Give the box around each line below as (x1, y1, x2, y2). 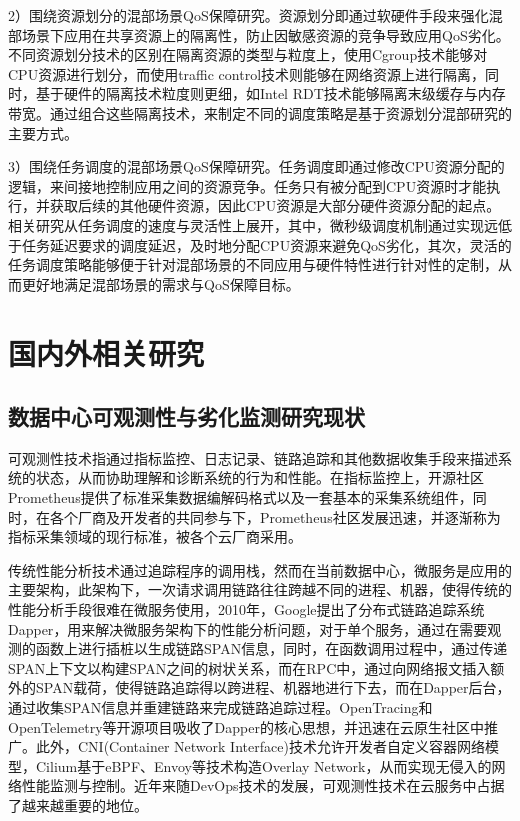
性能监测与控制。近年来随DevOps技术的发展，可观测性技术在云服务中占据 (21, 775, 505, 796)
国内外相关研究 (8, 332, 205, 373)
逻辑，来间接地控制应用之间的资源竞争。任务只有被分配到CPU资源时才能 (8, 175, 487, 196)
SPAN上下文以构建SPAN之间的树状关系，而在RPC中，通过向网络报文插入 (8, 657, 491, 678)
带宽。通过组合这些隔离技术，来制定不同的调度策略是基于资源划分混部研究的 (8, 102, 512, 123)
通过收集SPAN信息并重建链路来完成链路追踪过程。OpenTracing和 (8, 697, 433, 718)
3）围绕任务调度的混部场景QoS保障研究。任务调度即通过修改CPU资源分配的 (8, 156, 505, 177)
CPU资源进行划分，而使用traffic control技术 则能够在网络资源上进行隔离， (8, 63, 486, 84)
